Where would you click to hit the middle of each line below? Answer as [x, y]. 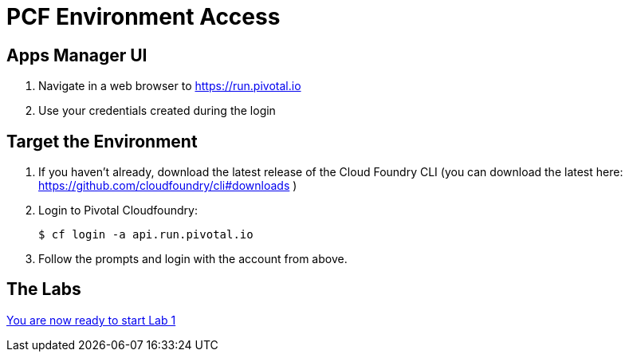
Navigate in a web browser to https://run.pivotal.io [170, 86]
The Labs [44, 289]
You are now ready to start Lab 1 [91, 320]
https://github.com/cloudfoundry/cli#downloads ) [168, 186]
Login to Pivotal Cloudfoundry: [118, 210]
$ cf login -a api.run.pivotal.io [146, 235]
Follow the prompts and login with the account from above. [193, 259]
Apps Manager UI [77, 55]
